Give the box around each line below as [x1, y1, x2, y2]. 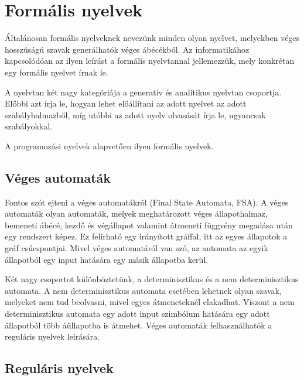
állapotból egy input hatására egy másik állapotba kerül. [5, 253, 209, 265]
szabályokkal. [5, 120, 52, 132]
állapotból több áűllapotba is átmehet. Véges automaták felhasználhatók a [5, 319, 272, 331]
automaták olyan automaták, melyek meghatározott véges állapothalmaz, [5, 207, 268, 220]
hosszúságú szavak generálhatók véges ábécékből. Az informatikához [5, 43, 250, 55]
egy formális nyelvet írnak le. [5, 66, 108, 78]
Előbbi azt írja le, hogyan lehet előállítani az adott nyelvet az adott [5, 97, 247, 109]
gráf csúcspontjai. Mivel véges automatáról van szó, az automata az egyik [5, 242, 268, 254]
